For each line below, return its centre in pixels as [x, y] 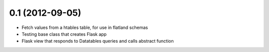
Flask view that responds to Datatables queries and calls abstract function [98, 41]
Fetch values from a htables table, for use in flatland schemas [85, 27]
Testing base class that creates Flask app [64, 34]
